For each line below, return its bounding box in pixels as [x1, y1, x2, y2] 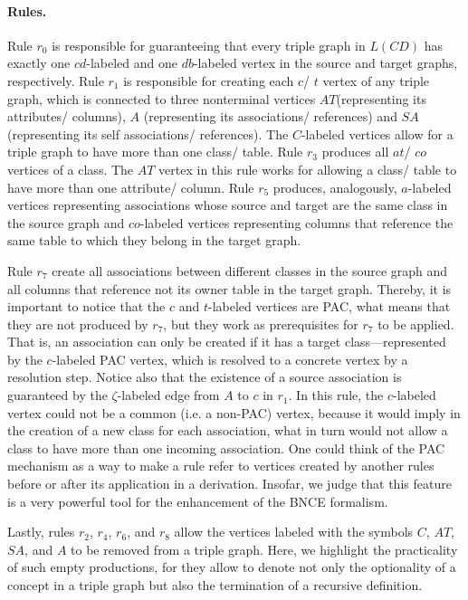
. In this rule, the [288, 386, 384, 405]
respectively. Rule [7, 71, 104, 90]
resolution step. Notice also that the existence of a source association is [7, 367, 402, 386]
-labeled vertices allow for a [301, 124, 454, 143]
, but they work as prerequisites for [163, 314, 358, 333]
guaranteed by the [7, 386, 108, 405]
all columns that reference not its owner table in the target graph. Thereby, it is [7, 279, 452, 298]
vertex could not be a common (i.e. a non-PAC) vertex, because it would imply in [7, 403, 461, 422]
